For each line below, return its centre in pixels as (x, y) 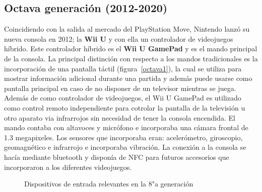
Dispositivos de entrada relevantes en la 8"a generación (109, 184)
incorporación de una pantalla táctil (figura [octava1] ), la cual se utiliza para (123, 68)
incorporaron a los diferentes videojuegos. (68, 167)
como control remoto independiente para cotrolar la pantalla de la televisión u (125, 107)
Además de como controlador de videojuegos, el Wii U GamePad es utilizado (123, 98)
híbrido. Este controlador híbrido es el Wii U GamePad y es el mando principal (131, 49)
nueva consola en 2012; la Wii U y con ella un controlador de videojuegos (119, 38)
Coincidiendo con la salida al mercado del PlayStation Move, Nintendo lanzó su (127, 29)
